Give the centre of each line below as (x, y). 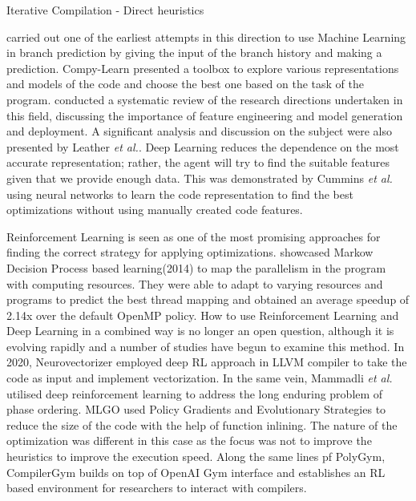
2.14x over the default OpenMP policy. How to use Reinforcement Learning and (203, 315)
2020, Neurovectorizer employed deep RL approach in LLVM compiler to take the (207, 362)
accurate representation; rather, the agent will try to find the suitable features (198, 162)
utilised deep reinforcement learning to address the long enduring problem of (195, 393)
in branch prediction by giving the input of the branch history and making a (194, 53)
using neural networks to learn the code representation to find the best (180, 194)
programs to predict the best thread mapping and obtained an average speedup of (208, 299)
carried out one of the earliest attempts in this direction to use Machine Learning (206, 36)
